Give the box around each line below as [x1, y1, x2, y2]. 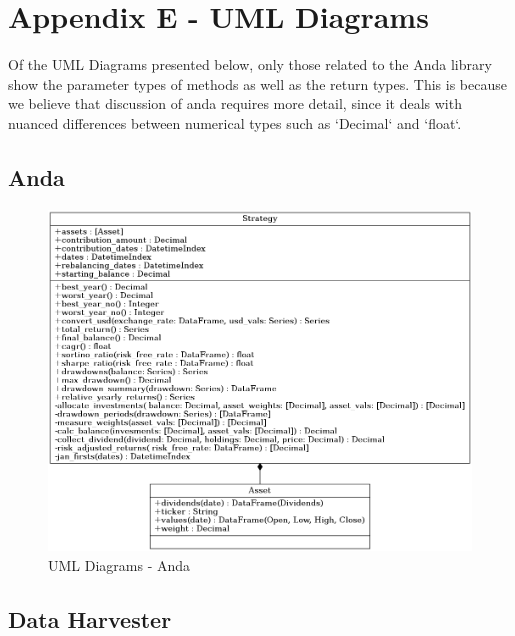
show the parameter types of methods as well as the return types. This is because [8, 73, 507, 94]
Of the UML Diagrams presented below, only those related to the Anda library [8, 54, 492, 75]
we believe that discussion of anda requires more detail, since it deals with [8, 93, 462, 114]
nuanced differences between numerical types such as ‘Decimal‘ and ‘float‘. [8, 112, 462, 133]
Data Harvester [8, 603, 172, 634]
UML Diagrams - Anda [48, 554, 191, 575]
